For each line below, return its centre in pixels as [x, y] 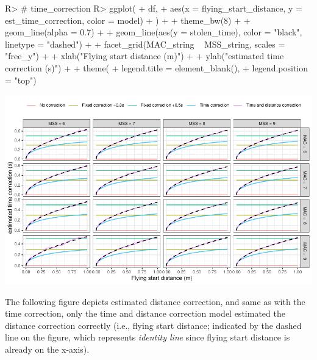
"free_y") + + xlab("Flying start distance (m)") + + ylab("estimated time [144, 56]
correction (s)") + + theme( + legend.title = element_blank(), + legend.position [157, 67]
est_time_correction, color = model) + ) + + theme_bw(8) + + [128, 20]
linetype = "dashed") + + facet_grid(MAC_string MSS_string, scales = [145, 44]
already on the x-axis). [47, 349]
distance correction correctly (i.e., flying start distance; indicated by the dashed [153, 325]
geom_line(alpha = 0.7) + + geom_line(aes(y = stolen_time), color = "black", [154, 32]
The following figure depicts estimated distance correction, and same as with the [155, 301]
